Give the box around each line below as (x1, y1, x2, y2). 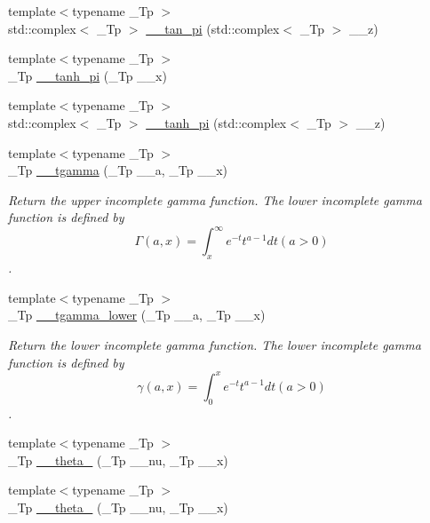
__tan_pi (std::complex (146, 19, 280, 37)
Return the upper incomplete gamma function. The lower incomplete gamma (8, 190, 422, 209)
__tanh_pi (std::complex (146, 113, 287, 131)
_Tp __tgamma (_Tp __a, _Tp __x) (8, 161, 227, 179)
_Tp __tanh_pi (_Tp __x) (8, 66, 167, 84)
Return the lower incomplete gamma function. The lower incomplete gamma (8, 336, 421, 354)
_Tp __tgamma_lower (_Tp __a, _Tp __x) (8, 305, 266, 324)
